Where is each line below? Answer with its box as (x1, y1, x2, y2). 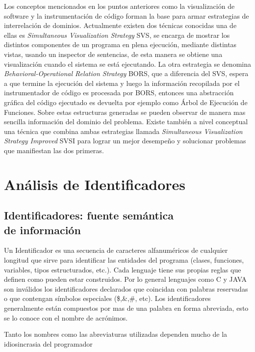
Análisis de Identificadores (4, 174, 186, 194)
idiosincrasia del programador (4, 338, 93, 349)
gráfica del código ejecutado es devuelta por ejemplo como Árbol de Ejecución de (4, 97, 248, 107)
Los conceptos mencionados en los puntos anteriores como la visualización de (4, 1, 235, 11)
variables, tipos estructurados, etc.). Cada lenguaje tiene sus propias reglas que (4, 264, 241, 274)
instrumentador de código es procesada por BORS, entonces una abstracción (4, 87, 234, 98)
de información (4, 222, 81, 237)
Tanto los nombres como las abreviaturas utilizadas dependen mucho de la (4, 329, 228, 339)
